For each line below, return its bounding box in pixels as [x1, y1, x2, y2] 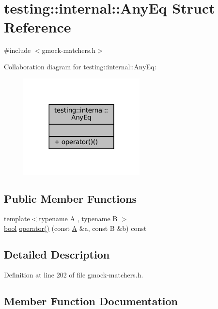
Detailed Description [4, 246, 110, 261]
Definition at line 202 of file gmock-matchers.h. [4, 269, 143, 279]
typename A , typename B [39, 213, 118, 224]
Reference [4, 17, 71, 37]
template [4, 213, 30, 224]
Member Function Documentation [4, 293, 178, 308]
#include [4, 45, 31, 55]
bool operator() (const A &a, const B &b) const [4, 223, 147, 233]
